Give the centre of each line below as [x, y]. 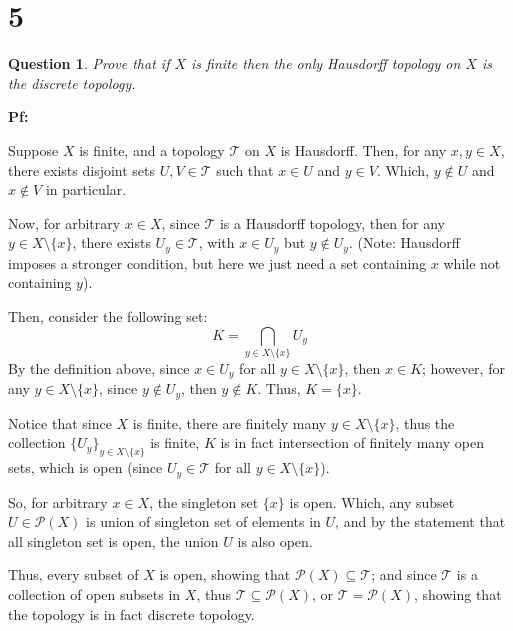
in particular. [86, 189]
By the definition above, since [99, 367]
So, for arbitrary [58, 501]
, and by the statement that [420, 521]
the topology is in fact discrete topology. [131, 613]
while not [472, 262]
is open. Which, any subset [372, 501]
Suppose [33, 149]
